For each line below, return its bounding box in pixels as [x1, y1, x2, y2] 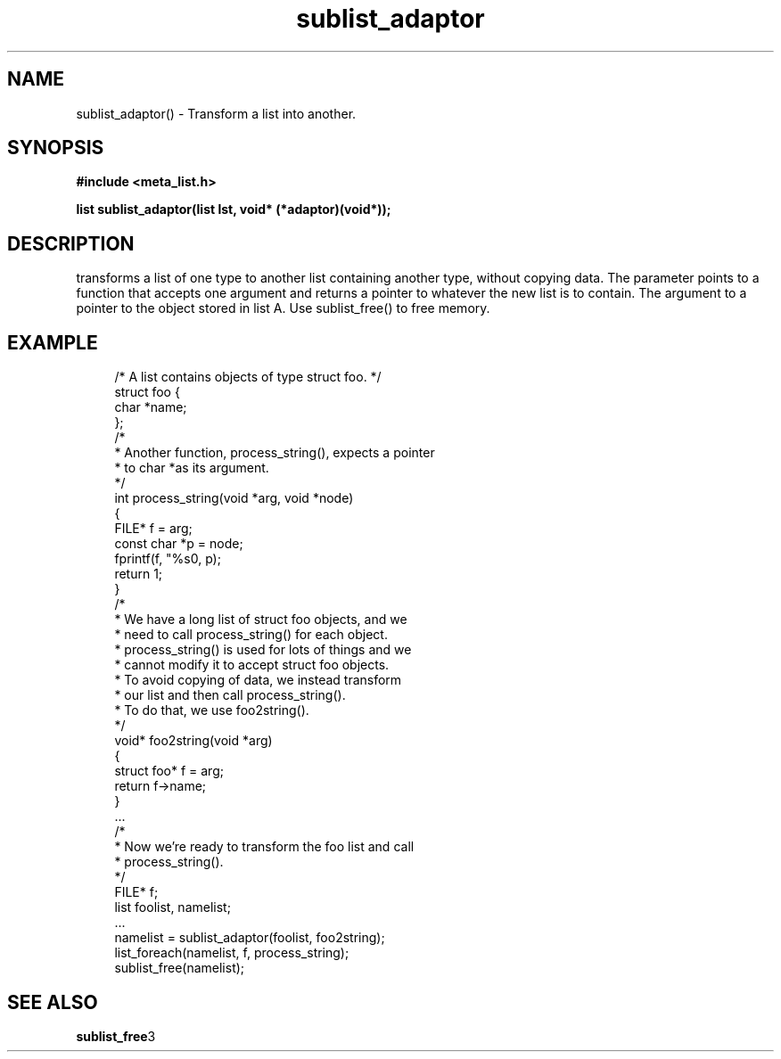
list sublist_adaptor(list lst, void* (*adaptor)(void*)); [76, 201, 391, 218]
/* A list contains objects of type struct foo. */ [114, 369, 382, 385]
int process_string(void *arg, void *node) [114, 490, 354, 506]
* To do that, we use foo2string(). [114, 702, 309, 718]
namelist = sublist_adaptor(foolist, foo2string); [114, 930, 385, 946]
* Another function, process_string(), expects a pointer [114, 445, 435, 461]
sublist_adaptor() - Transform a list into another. [76, 105, 357, 121]
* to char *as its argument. [114, 460, 269, 476]
